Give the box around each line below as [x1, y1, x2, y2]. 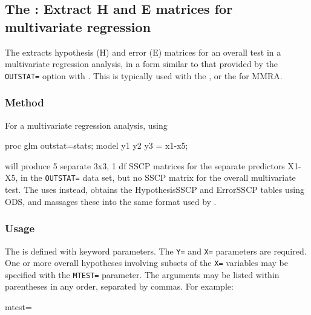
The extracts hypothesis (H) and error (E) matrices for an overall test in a [5, 45, 281, 58]
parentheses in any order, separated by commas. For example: [5, 280, 234, 293]
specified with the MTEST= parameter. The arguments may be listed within [5, 268, 280, 281]
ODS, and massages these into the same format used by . [5, 195, 217, 207]
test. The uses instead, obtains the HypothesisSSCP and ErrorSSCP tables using [5, 183, 304, 196]
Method [5, 95, 44, 110]
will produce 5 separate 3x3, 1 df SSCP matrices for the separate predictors [5, 159, 285, 172]
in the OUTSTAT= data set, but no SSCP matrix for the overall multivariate [21, 171, 296, 184]
